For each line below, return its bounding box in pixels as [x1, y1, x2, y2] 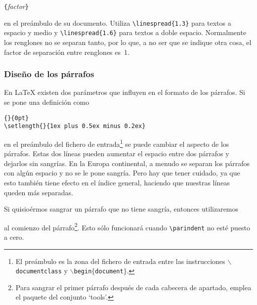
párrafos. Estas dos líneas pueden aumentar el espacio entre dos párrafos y [4, 148, 229, 159]
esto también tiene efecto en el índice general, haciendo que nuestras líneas [4, 177, 230, 187]
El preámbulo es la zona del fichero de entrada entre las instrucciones [15, 256, 225, 266]
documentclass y [15, 265, 68, 276]
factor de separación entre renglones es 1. [4, 46, 129, 57]
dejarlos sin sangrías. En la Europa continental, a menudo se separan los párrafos [4, 158, 250, 168]
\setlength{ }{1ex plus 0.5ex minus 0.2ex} [4, 123, 146, 130]
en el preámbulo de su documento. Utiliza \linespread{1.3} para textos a [4, 17, 231, 28]
